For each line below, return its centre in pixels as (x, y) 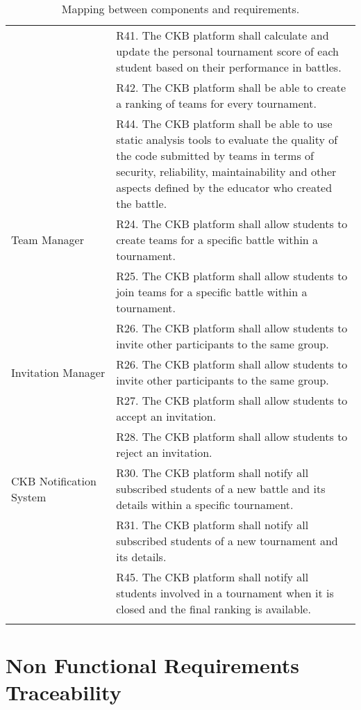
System (29, 497)
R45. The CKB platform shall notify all (212, 577)
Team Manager (48, 240)
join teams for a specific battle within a (212, 292)
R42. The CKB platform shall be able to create (231, 87)
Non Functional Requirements (152, 665)
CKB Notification (54, 481)
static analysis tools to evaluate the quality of (227, 139)
